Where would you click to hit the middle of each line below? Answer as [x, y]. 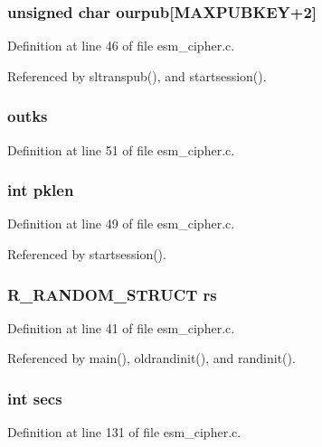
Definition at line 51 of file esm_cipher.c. [121, 149]
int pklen [41, 190]
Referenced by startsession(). [87, 254]
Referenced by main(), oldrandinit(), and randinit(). [152, 358]
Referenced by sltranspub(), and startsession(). [137, 75]
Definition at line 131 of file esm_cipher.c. [124, 432]
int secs [35, 398]
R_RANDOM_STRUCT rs [112, 294]
